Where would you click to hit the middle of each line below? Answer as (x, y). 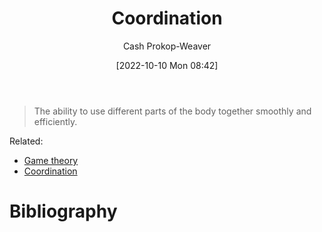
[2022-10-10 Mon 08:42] (167, 65)
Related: (26, 141)
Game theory (51, 160)
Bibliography (63, 211)
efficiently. (55, 121)
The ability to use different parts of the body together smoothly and (172, 111)
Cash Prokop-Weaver (167, 46)
